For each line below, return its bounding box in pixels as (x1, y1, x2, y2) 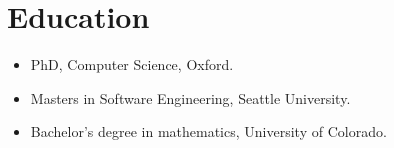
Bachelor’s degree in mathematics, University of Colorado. (30, 121, 387, 142)
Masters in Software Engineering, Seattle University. (30, 87, 351, 108)
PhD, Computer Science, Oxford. (30, 54, 234, 75)
